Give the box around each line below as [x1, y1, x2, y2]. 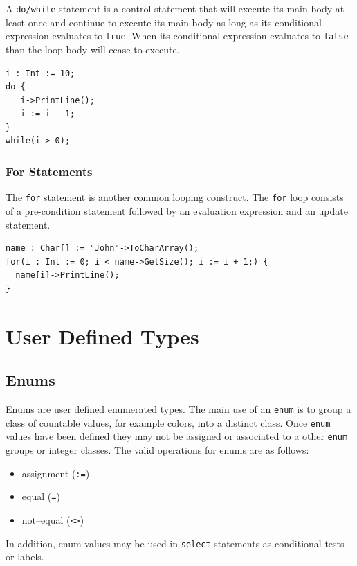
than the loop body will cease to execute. [6, 42, 180, 56]
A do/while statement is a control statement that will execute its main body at [6, 1, 345, 15]
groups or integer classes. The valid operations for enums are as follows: [6, 443, 309, 457]
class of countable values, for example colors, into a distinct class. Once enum [6, 415, 331, 430]
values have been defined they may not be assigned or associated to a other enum [6, 429, 348, 443]
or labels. [6, 549, 44, 564]
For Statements [6, 162, 93, 179]
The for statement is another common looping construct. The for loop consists [6, 190, 344, 204]
